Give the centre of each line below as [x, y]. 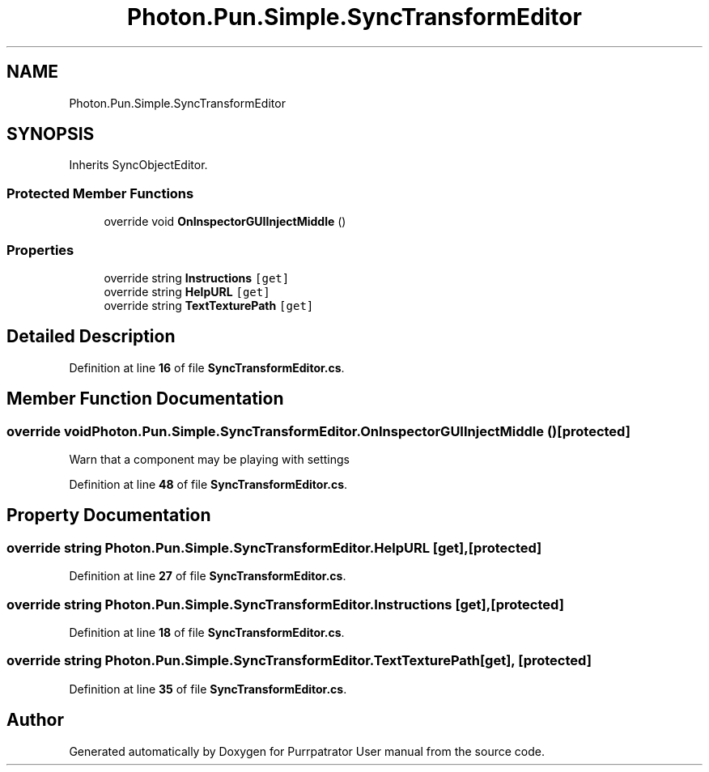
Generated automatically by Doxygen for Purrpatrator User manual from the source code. [307, 751]
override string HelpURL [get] [187, 291]
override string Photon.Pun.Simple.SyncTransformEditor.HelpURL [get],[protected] [274, 547]
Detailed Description [91, 337]
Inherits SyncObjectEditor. [138, 165]
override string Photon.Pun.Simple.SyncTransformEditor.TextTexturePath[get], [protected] [299, 661]
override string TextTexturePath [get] [209, 305]
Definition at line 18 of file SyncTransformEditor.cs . [207, 632]
